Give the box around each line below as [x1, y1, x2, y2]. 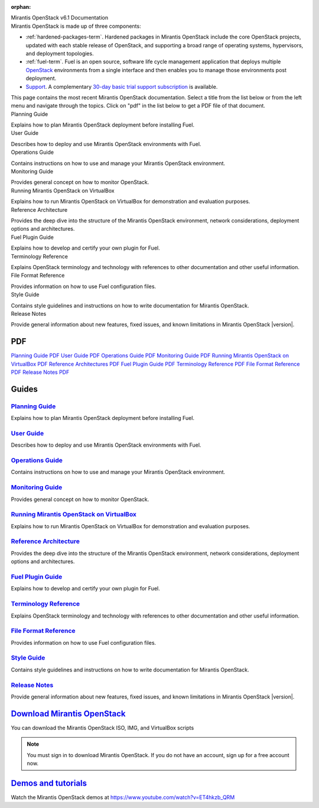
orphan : [11, 4, 31, 10]
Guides [11, 384, 38, 394]
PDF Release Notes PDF [11, 369, 70, 376]
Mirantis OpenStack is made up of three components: [11, 22, 141, 30]
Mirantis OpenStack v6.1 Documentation [11, 14, 109, 21]
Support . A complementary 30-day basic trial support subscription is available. [25, 83, 218, 90]
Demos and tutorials [11, 778, 87, 788]
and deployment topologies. [25, 50, 94, 57]
